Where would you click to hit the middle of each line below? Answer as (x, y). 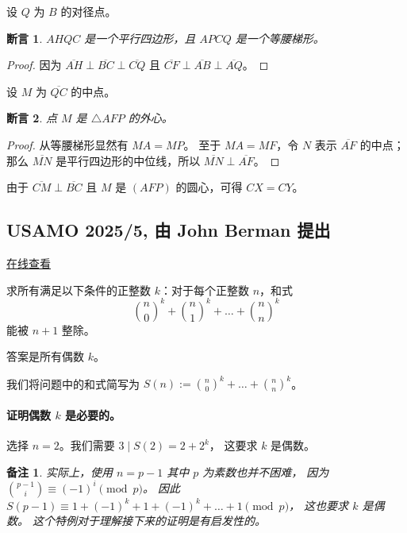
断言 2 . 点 (32, 118)
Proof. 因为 (34, 65)
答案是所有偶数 (45, 356)
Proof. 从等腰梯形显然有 (67, 144)
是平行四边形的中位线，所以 (128, 160)
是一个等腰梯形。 (280, 38)
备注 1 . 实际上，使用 (60, 471)
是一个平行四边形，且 (140, 38)
